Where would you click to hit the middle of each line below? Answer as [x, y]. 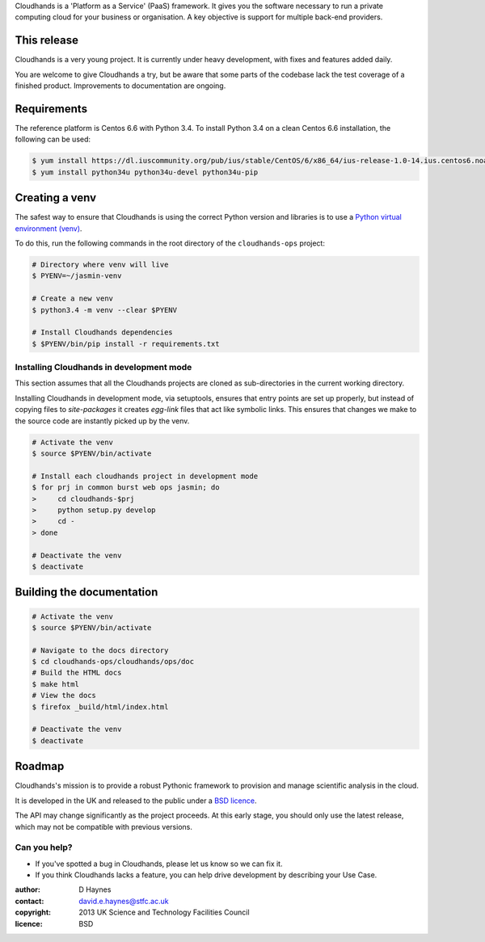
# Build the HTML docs [77, 673]
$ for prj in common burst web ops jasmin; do [126, 488]
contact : [30, 901]
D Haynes [95, 889]
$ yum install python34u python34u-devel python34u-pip [145, 172]
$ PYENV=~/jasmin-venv [77, 276]
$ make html [56, 684]
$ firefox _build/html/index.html [100, 706]
